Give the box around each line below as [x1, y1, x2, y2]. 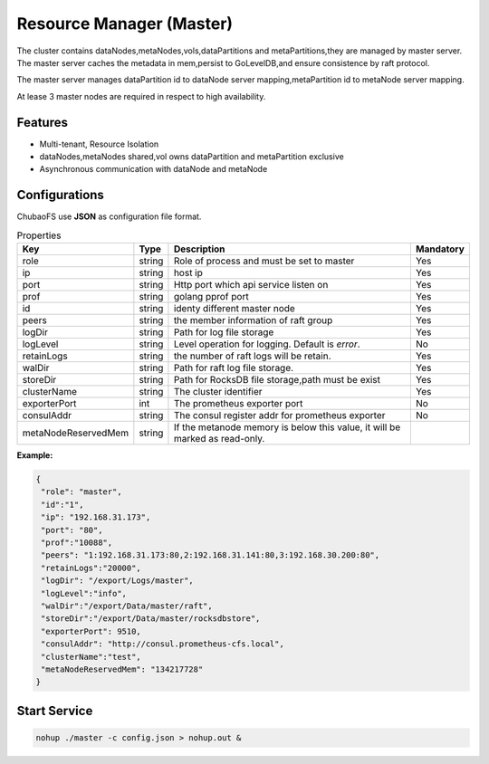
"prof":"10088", [41, 538, 113, 548]
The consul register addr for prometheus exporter [173, 409, 386, 422]
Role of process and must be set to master [173, 254, 355, 267]
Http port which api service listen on [173, 279, 329, 291]
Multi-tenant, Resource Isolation [39, 138, 159, 149]
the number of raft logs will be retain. [173, 349, 331, 362]
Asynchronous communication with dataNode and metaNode [39, 164, 268, 175]
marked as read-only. [173, 433, 265, 445]
